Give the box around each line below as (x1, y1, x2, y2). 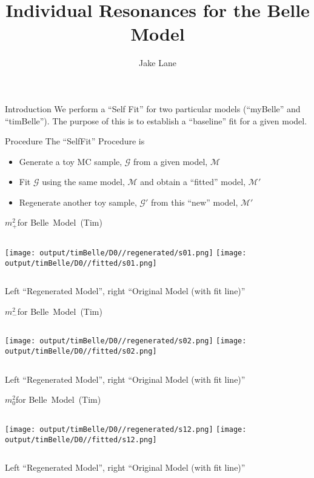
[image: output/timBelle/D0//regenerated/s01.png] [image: (5, 248, 247, 257)
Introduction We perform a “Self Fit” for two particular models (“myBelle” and (5, 102, 301, 115)
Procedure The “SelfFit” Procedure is (5, 135, 145, 147)
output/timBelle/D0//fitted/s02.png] (5, 347, 157, 356)
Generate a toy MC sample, (19, 155, 122, 167)
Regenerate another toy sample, (19, 195, 137, 208)
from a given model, (133, 155, 208, 167)
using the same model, (42, 175, 125, 188)
